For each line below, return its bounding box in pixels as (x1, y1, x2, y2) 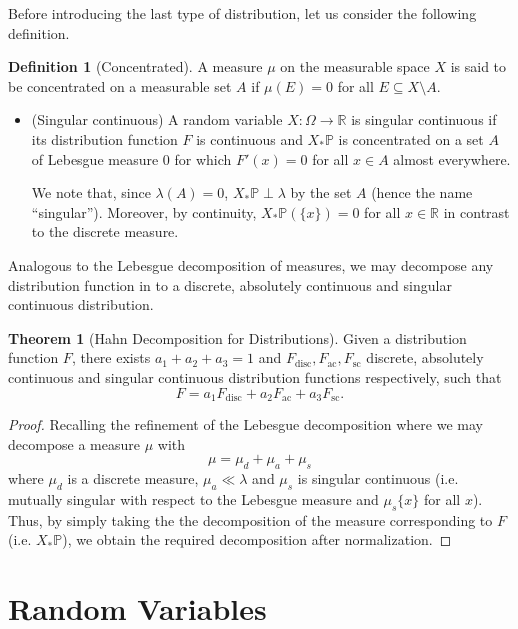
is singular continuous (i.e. (297, 467, 459, 488)
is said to (450, 56, 507, 77)
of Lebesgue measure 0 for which (31, 148, 232, 169)
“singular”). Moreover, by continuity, (31, 201, 257, 222)
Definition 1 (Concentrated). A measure (8, 56, 263, 77)
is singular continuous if (351, 109, 497, 130)
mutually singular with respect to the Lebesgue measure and (8, 488, 379, 509)
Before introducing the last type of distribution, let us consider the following (8, 3, 477, 23)
